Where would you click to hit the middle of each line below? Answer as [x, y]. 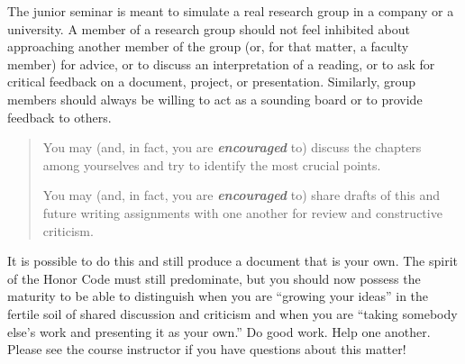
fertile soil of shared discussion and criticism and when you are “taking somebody [232, 313]
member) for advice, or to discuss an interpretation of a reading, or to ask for [221, 64]
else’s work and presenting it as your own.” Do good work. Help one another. [219, 331]
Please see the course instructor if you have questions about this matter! [207, 349]
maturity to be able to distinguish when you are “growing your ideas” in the [218, 296]
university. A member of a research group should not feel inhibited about [209, 28]
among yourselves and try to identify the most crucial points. [212, 164]
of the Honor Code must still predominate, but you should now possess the [214, 278]
